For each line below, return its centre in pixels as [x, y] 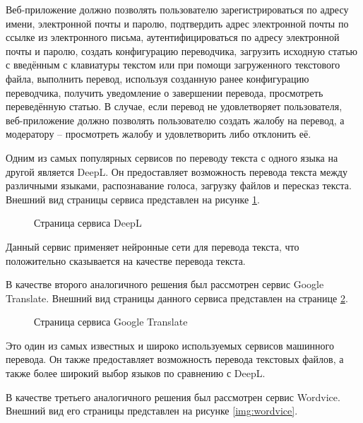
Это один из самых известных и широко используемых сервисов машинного [170, 345]
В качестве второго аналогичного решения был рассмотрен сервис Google [165, 284]
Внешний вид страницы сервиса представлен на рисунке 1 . [133, 199]
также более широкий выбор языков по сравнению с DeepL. [136, 373]
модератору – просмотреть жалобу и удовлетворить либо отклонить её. [159, 134]
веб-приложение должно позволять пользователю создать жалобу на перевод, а [175, 120]
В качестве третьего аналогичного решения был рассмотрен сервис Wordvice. [173, 397]
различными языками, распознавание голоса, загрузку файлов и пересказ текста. [179, 185]
